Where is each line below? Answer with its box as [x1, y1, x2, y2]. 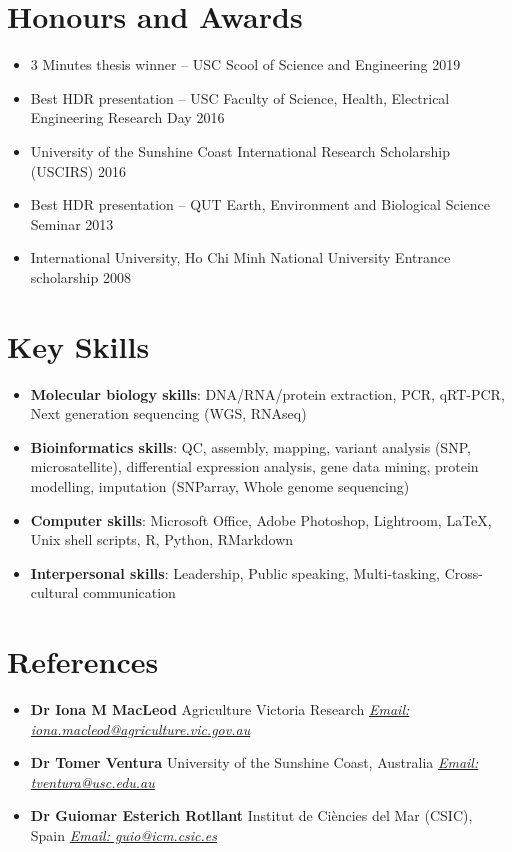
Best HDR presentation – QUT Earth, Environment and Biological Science [30, 194, 490, 215]
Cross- [444, 562, 483, 583]
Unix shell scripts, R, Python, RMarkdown [30, 529, 294, 550]
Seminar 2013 [30, 213, 114, 234]
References [7, 641, 159, 682]
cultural [30, 582, 79, 603]
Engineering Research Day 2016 [30, 107, 225, 128]
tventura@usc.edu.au [30, 771, 155, 792]
